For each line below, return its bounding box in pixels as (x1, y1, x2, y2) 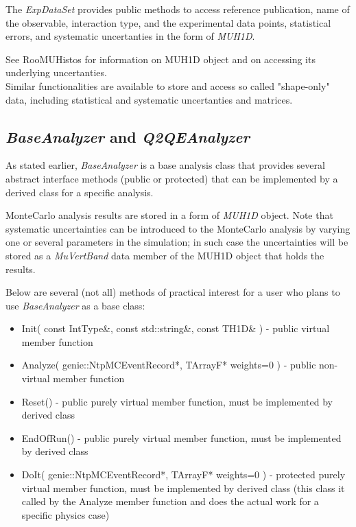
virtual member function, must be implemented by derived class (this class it (21, 480, 345, 495)
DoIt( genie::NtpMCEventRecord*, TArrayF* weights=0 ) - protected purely (21, 467, 346, 482)
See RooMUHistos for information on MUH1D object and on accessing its (5, 51, 316, 66)
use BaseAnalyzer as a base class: (5, 298, 145, 312)
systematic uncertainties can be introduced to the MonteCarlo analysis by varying (5, 221, 351, 235)
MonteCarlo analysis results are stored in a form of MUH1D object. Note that (5, 208, 333, 222)
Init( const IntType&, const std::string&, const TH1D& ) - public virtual (21, 321, 330, 336)
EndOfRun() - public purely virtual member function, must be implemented (21, 430, 342, 445)
